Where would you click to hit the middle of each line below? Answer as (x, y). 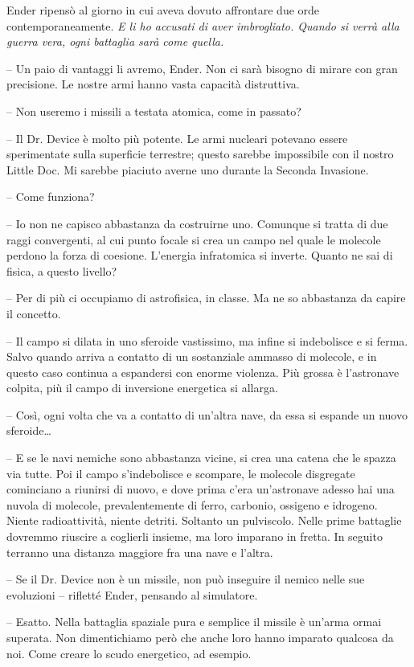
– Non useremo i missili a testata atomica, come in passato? (154, 110)
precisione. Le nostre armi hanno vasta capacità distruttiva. (153, 84)
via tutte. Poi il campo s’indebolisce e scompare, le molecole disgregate (181, 473)
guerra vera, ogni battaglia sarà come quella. (115, 41)
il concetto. (34, 313)
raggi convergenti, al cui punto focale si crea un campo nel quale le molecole (194, 239)
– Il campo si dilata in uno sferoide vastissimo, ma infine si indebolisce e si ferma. (207, 340)
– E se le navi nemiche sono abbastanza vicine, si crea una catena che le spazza (201, 458)
